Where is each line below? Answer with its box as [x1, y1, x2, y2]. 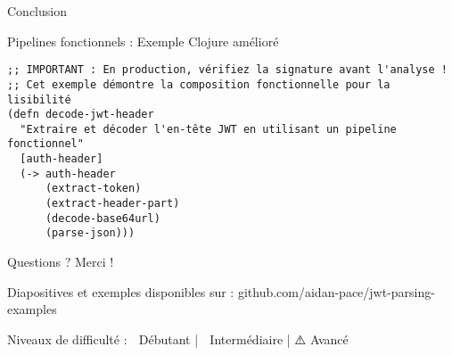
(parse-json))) [45, 227, 136, 240]
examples [7, 300, 57, 318]
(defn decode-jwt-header [7, 108, 154, 121]
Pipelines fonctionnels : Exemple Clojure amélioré [7, 31, 279, 50]
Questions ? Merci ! [7, 252, 114, 271]
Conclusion [7, 2, 67, 20]
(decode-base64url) [45, 211, 160, 225]
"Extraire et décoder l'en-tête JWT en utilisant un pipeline [20, 122, 397, 136]
